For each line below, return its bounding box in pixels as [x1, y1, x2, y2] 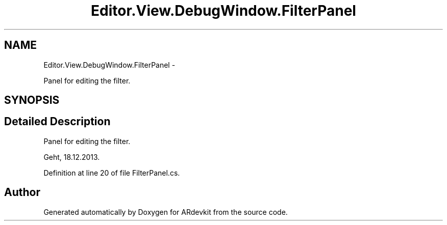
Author [4, 186, 40, 199]
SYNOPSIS [4, 94, 60, 107]
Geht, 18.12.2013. [43, 152, 100, 161]
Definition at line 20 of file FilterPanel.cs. [43, 168, 180, 177]
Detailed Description [4, 115, 111, 128]
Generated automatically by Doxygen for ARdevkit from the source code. [43, 207, 288, 216]
